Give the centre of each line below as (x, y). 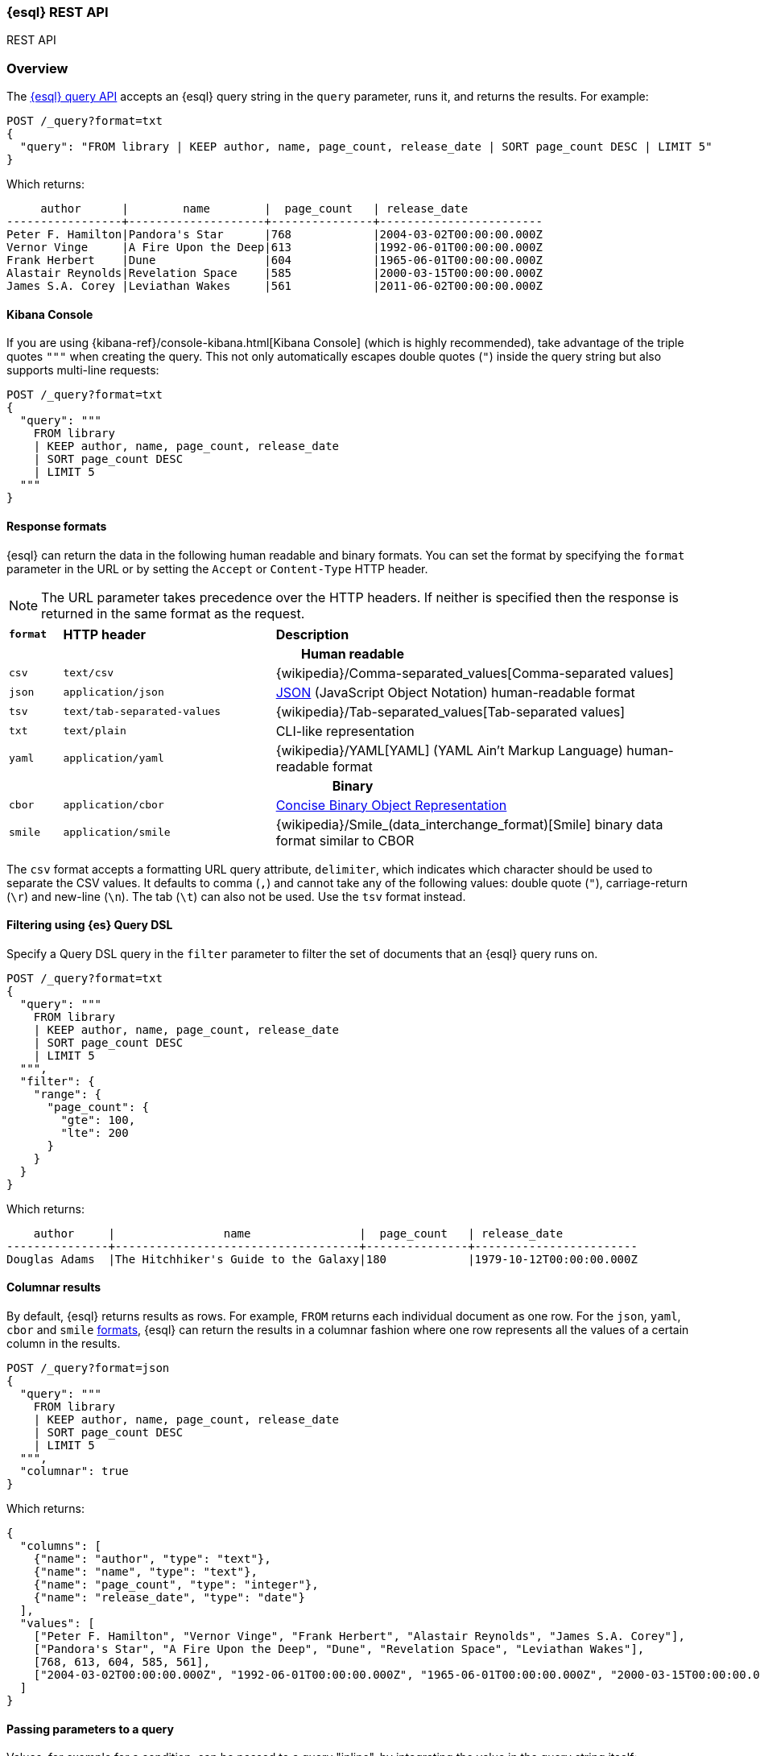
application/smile (117, 833)
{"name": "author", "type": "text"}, (152, 1559)
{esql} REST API (58, 12)
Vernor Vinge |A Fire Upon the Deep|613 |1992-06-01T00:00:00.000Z (275, 248)
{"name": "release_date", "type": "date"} (169, 1597)
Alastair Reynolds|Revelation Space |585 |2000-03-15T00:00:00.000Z (275, 273)
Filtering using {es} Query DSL (90, 925)
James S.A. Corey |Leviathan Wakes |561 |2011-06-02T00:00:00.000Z (275, 286)
